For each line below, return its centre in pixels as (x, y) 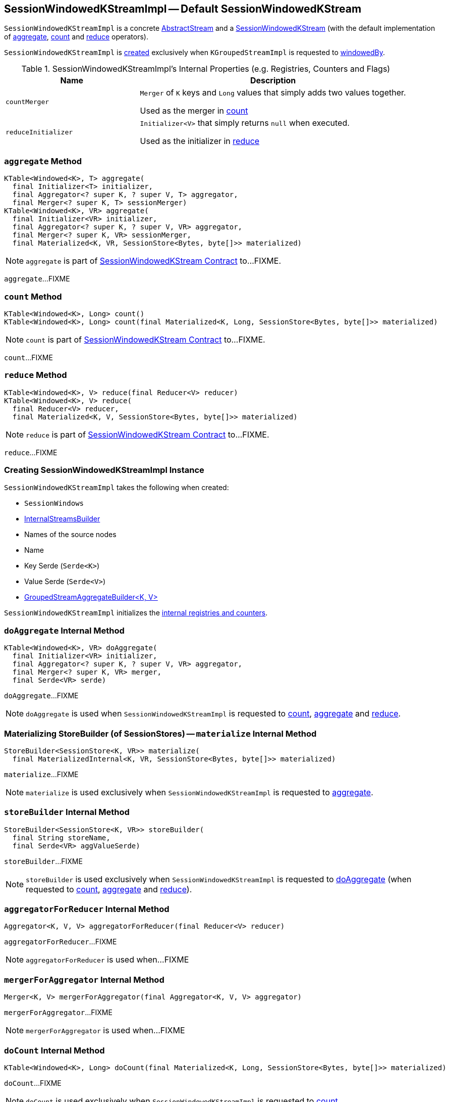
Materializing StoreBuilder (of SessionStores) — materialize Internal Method (160, 733)
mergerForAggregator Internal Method (84, 979)
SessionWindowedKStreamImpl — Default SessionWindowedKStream (183, 9)
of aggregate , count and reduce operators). (76, 37)
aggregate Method (43, 161)
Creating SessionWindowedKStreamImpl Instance (104, 470)
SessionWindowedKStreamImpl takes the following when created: (117, 488)
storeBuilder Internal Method (67, 812)
